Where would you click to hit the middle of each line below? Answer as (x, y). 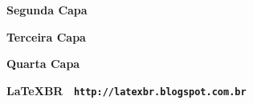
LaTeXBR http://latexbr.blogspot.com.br (126, 90)
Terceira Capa (46, 36)
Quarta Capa (43, 64)
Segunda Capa (47, 10)
